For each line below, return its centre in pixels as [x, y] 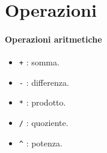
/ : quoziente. [44, 123]
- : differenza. [44, 82]
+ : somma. [39, 62]
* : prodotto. [42, 102]
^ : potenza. [41, 142]
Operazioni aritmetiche [53, 39]
